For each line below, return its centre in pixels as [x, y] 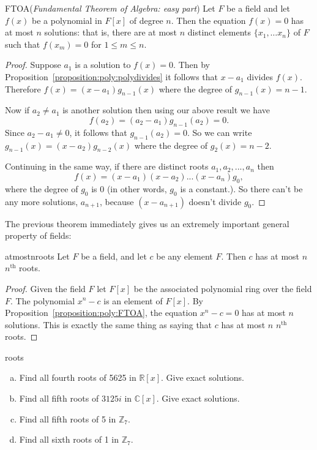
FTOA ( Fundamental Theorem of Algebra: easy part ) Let [110, 8]
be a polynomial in [67, 20]
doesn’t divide [215, 201]
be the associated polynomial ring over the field [223, 288]
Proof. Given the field [45, 288]
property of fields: [38, 235]
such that [23, 44]
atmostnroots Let [37, 256]
